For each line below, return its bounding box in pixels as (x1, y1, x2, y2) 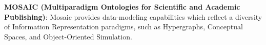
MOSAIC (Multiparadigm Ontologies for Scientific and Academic (4, 2, 240, 12)
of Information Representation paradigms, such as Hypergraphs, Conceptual (4, 21, 243, 32)
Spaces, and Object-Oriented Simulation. (4, 31, 132, 41)
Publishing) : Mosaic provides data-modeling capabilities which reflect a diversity (4, 11, 262, 22)
